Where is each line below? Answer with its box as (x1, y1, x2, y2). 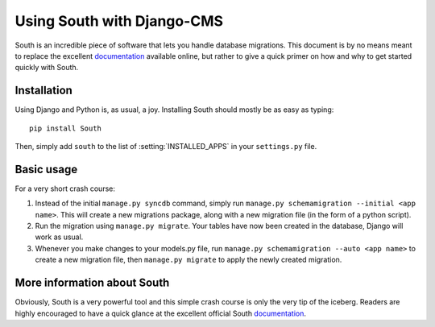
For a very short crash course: (14, 184, 116, 193)
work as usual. (35, 232, 84, 242)
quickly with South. (14, 63, 79, 72)
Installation (14, 84, 72, 97)
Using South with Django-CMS (14, 12, 224, 30)
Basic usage (14, 162, 78, 176)
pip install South (29, 123, 102, 133)
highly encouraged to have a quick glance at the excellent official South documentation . (14, 308, 306, 318)
